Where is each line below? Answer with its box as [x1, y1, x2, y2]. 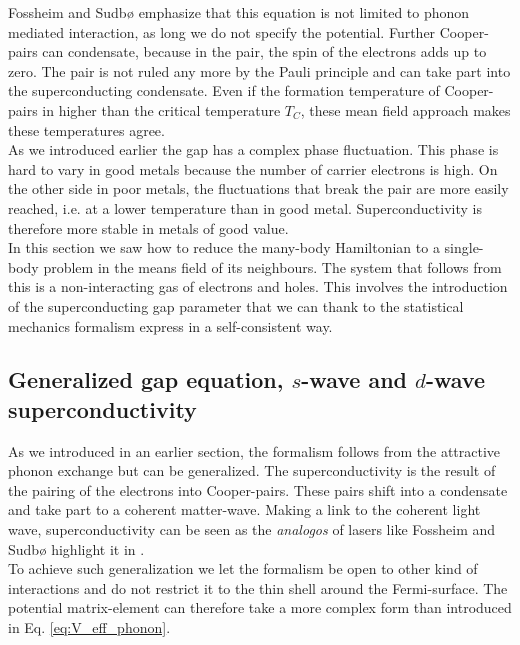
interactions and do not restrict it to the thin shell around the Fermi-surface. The [8, 577, 508, 598]
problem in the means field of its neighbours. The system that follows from [43, 256, 502, 277]
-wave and [301, 364, 407, 395]
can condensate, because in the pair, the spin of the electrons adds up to [42, 41, 487, 62]
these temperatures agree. [8, 119, 165, 140]
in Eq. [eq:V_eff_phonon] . [8, 617, 171, 638]
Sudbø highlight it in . [8, 538, 145, 559]
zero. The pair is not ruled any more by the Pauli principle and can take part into [8, 60, 511, 81]
